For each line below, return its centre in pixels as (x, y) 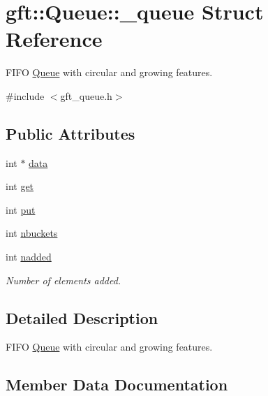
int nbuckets (32, 233)
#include (25, 95)
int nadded (29, 257)
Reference (54, 39)
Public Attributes (70, 133)
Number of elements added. (64, 280)
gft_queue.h (86, 95)
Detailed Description (82, 317)
